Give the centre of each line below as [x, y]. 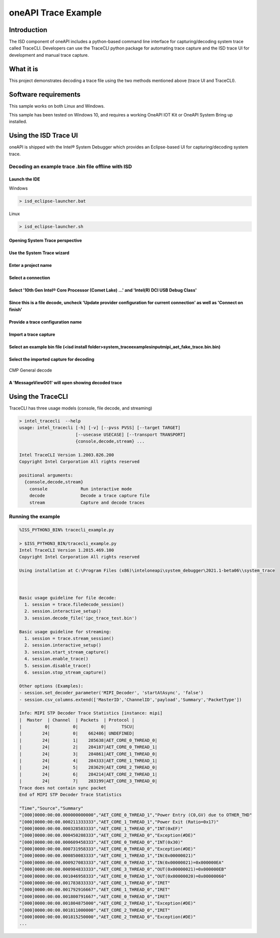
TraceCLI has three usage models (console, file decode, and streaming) [81, 408]
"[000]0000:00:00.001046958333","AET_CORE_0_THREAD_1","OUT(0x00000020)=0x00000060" [123, 876]
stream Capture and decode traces [87, 502]
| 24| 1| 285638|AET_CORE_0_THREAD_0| [88, 740]
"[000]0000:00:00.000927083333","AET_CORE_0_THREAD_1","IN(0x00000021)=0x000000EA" [122, 862]
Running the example [34, 516]
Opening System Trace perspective [45, 241]
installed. [18, 122]
